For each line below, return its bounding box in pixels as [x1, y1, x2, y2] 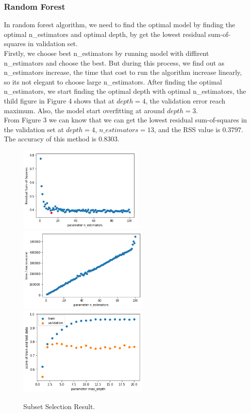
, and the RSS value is [154, 124, 220, 134]
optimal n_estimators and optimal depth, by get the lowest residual [4, 29, 206, 39]
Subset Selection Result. [23, 401, 95, 411]
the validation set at [4, 124, 64, 134]
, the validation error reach [145, 95, 226, 105]
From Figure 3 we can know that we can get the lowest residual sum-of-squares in [4, 115, 247, 125]
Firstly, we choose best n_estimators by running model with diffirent [4, 48, 209, 58]
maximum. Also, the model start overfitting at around [4, 105, 165, 115]
